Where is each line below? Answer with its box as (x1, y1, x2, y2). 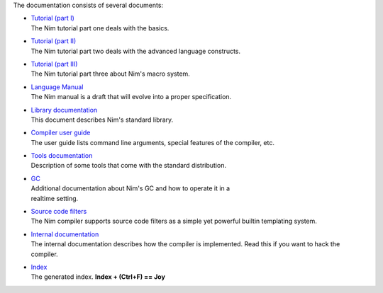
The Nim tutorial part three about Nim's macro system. (30, 69, 191, 78)
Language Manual (30, 82, 84, 91)
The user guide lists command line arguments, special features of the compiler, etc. (30, 138, 274, 146)
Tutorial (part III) (30, 59, 78, 68)
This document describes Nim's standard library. (30, 115, 174, 124)
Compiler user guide (30, 128, 91, 137)
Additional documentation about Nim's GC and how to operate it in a (30, 184, 231, 193)
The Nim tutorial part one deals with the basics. (30, 23, 170, 32)
